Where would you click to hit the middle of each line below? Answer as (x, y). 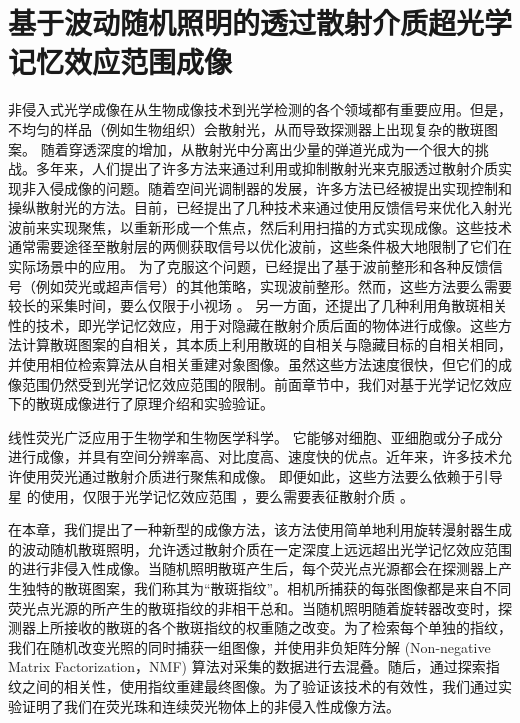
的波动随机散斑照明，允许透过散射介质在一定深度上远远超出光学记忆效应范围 (260, 548)
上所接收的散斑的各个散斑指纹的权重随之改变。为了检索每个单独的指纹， (273, 627)
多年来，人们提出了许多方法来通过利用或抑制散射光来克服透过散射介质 (266, 168)
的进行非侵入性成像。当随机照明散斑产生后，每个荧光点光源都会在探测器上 (253, 568)
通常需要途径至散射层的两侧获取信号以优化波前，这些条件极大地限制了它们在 (260, 246)
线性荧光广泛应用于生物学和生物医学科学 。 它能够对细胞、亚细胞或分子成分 (255, 436)
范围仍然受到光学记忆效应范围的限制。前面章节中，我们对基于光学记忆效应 (266, 383)
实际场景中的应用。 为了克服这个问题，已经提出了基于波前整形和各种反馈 (248, 266)
